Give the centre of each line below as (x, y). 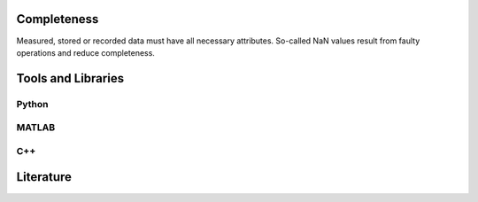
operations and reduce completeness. (85, 52)
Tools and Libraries (70, 78)
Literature (44, 177)
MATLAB (36, 128)
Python (32, 104)
